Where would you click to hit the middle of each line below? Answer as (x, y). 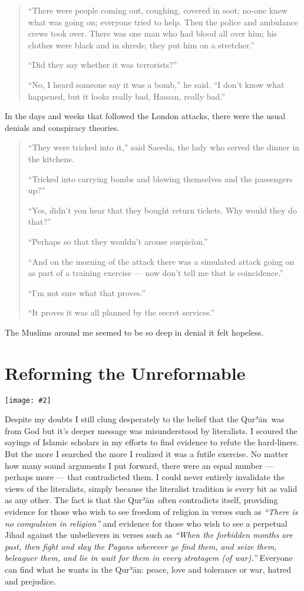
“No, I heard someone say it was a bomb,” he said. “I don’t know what (156, 84)
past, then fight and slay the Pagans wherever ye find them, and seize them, (141, 546)
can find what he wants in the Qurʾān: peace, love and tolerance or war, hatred (148, 569)
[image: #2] (28, 400)
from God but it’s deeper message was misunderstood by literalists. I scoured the (151, 430)
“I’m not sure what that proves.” (87, 292)
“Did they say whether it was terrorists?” (103, 65)
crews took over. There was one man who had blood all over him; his (153, 33)
